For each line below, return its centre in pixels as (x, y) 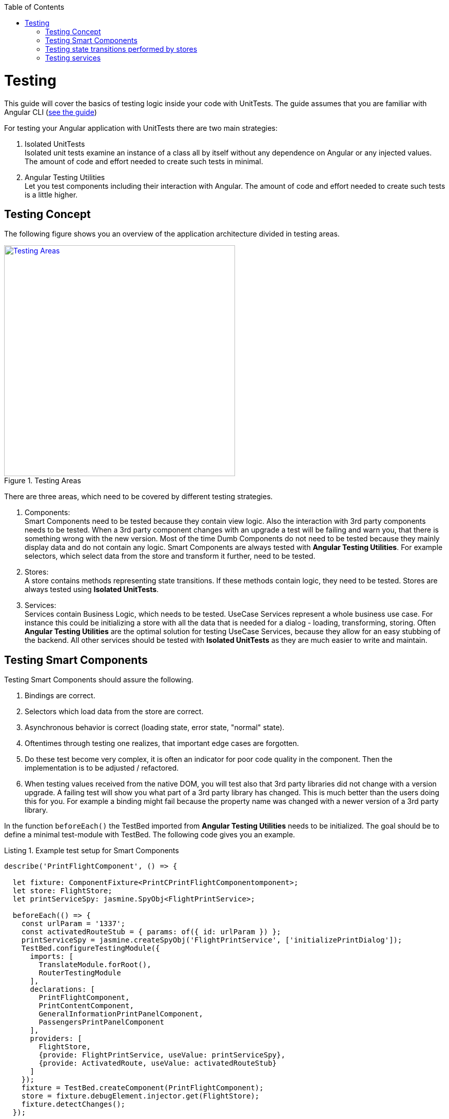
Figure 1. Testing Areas (43, 481)
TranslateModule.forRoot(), (95, 965)
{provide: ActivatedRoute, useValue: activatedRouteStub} (158, 1063)
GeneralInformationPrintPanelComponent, (121, 1014)
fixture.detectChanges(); (73, 1104)
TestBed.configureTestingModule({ (91, 948)
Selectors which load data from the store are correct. (114, 712)
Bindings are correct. (60, 696)
